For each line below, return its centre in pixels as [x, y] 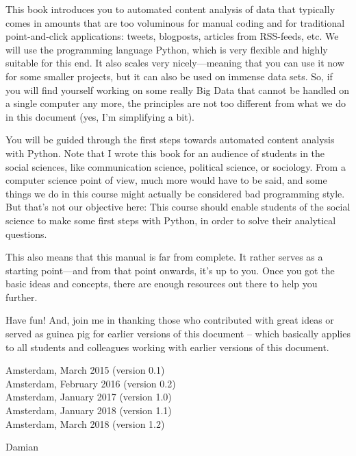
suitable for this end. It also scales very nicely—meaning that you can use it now [175, 63]
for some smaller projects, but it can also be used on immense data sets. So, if [169, 76]
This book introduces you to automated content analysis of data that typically [170, 9]
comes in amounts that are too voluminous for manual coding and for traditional [175, 22]
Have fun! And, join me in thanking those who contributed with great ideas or [170, 320]
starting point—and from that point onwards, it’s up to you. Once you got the [170, 270]
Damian [22, 447]
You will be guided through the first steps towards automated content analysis [170, 140]
